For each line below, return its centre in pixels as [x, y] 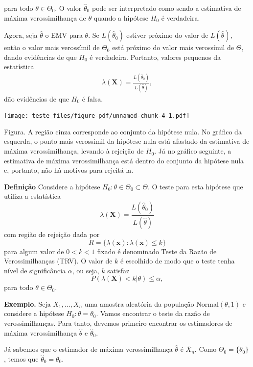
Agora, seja [21, 35]
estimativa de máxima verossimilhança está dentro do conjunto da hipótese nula [124, 160]
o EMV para [64, 35]
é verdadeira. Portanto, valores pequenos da [155, 57]
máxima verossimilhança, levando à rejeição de [74, 151]
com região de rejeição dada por [52, 234]
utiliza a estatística [33, 196]
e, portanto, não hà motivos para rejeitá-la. [69, 170]
